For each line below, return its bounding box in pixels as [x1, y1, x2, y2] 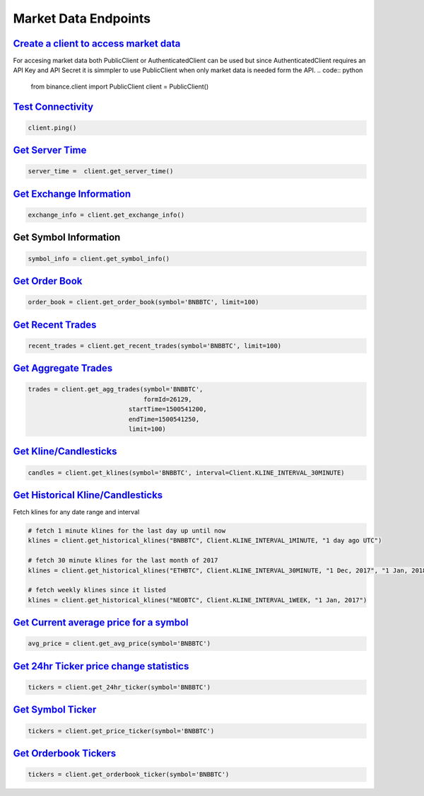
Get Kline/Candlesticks [13, 446, 117, 458]
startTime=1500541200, [128, 405, 208, 413]
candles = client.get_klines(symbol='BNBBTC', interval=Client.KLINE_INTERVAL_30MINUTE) [28, 468, 346, 477]
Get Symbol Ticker [13, 704, 97, 716]
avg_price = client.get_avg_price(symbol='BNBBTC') [28, 640, 211, 647]
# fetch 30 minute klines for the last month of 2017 [28, 556, 218, 565]
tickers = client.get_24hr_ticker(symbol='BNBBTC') [28, 683, 211, 691]
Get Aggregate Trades [13, 362, 113, 374]
